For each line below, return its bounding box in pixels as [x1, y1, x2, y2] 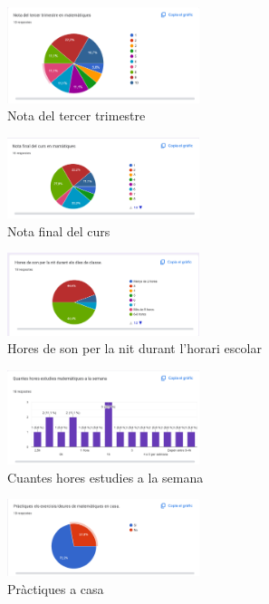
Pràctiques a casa [7, 580, 104, 599]
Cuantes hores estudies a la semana [7, 467, 204, 486]
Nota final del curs [7, 221, 110, 240]
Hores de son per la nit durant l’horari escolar [7, 339, 262, 358]
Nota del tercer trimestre [7, 106, 146, 125]
